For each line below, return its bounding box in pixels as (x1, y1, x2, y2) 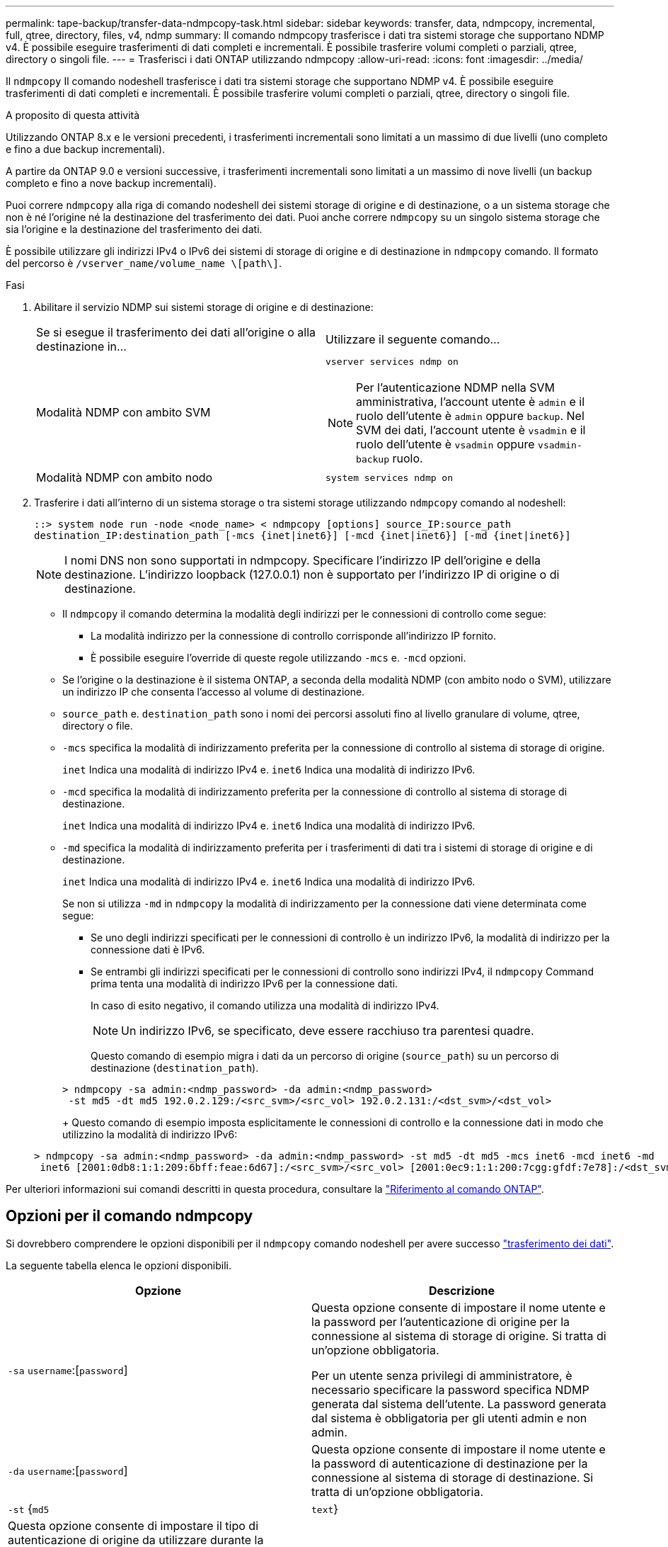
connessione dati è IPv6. (91, 943, 205, 956)
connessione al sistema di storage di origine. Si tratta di (311, 1328, 606, 1343)
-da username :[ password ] (8, 1463, 128, 1478)
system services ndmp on (326, 472, 454, 483)
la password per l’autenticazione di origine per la (311, 1314, 570, 1329)
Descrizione (428, 1283, 495, 1298)
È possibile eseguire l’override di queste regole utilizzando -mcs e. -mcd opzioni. (91, 652, 466, 664)
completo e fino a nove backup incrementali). (6, 177, 217, 189)
